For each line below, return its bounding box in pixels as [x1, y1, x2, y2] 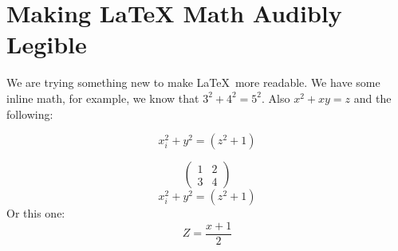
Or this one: [6, 205, 65, 222]
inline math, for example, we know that [6, 89, 199, 106]
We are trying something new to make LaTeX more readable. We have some [6, 74, 380, 91]
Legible [6, 28, 87, 61]
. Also [262, 89, 290, 106]
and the [353, 89, 392, 106]
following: [6, 105, 53, 122]
